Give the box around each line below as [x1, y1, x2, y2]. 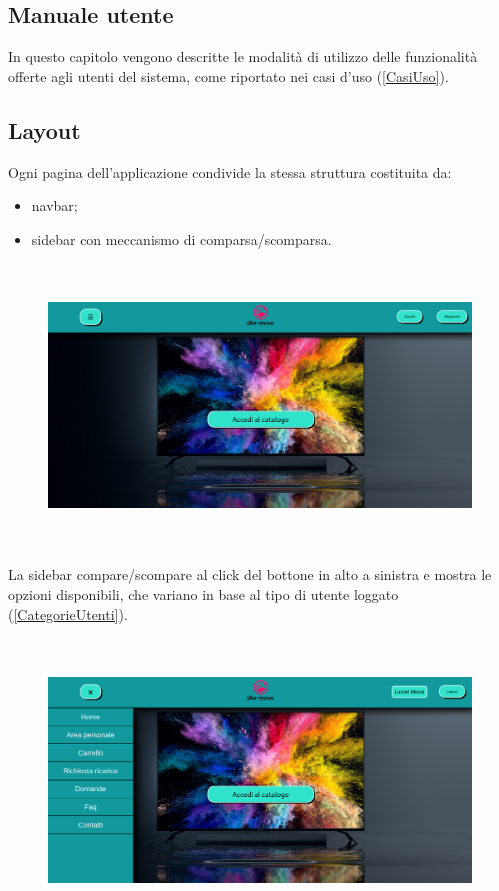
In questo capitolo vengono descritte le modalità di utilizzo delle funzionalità [8, 46, 478, 67]
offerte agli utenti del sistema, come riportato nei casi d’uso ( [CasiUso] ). [8, 65, 449, 86]
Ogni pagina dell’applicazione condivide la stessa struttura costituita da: [8, 161, 452, 182]
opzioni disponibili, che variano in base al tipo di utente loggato [8, 584, 399, 605]
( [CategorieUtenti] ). [8, 603, 128, 624]
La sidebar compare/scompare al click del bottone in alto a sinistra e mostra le [8, 564, 492, 585]
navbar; [31, 195, 78, 216]
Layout [8, 114, 81, 145]
